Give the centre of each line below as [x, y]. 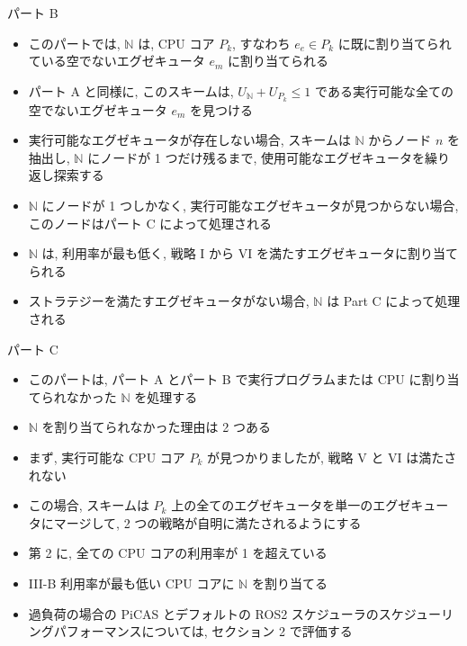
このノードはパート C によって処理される [150, 223]
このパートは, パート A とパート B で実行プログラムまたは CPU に [225, 379]
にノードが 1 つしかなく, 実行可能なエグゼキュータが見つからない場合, [250, 206]
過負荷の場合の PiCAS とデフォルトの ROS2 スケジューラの [203, 613]
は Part [347, 301]
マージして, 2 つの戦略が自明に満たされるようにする [207, 522]
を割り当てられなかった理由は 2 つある [156, 427]
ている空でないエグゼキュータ [117, 61]
